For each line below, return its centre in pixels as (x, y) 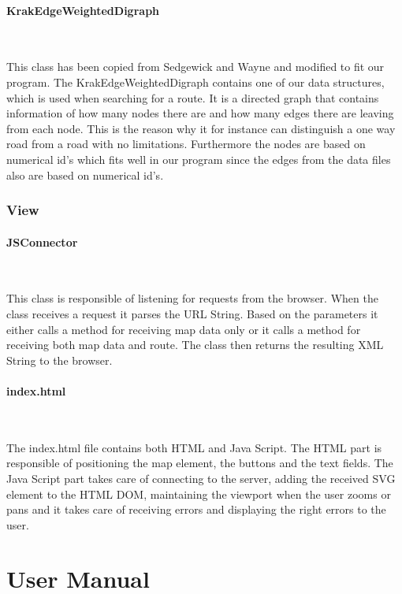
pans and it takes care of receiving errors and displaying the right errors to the (196, 509)
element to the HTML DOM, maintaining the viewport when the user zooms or (199, 494)
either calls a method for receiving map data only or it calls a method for (184, 329)
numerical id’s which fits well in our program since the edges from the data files (199, 159)
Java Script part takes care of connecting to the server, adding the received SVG (201, 478)
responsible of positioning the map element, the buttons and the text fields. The (200, 463)
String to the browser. (60, 360)
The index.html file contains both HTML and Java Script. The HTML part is (194, 447)
